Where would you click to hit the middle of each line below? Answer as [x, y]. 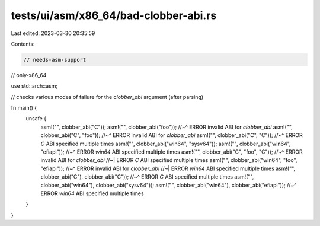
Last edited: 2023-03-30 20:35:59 [53, 33]
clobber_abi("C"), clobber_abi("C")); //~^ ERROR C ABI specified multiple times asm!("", [147, 177]
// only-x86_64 [29, 75]
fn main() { [24, 108]
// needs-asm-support [55, 60]
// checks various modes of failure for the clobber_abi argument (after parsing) [107, 97]
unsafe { [36, 119]
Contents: [23, 44]
